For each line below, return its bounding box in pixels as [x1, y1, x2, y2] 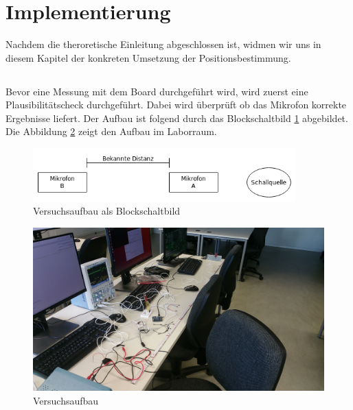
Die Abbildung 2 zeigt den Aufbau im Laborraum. [5, 124, 217, 138]
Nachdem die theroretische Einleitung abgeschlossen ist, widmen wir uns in [5, 37, 321, 51]
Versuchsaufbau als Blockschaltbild [33, 204, 181, 218]
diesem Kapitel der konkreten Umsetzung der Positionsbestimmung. [5, 50, 291, 64]
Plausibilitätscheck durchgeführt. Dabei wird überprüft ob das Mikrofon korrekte [5, 97, 347, 112]
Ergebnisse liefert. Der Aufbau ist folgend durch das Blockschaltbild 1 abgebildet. [5, 110, 348, 125]
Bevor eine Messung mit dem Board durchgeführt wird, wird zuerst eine [5, 84, 308, 98]
